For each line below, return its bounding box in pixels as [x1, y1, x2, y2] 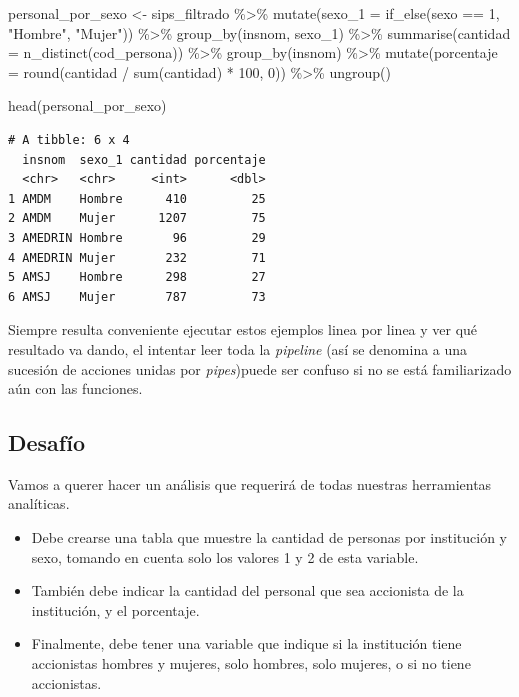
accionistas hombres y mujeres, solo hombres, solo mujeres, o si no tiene [31, 653, 471, 674]
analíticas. [8, 493, 70, 514]
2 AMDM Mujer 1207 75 [8, 211, 266, 226]
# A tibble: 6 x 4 [8, 132, 130, 147]
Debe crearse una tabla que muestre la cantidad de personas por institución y [31, 527, 508, 548]
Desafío [8, 427, 86, 458]
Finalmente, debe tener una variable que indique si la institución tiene [31, 633, 462, 654]
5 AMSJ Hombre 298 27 [8, 270, 266, 285]
